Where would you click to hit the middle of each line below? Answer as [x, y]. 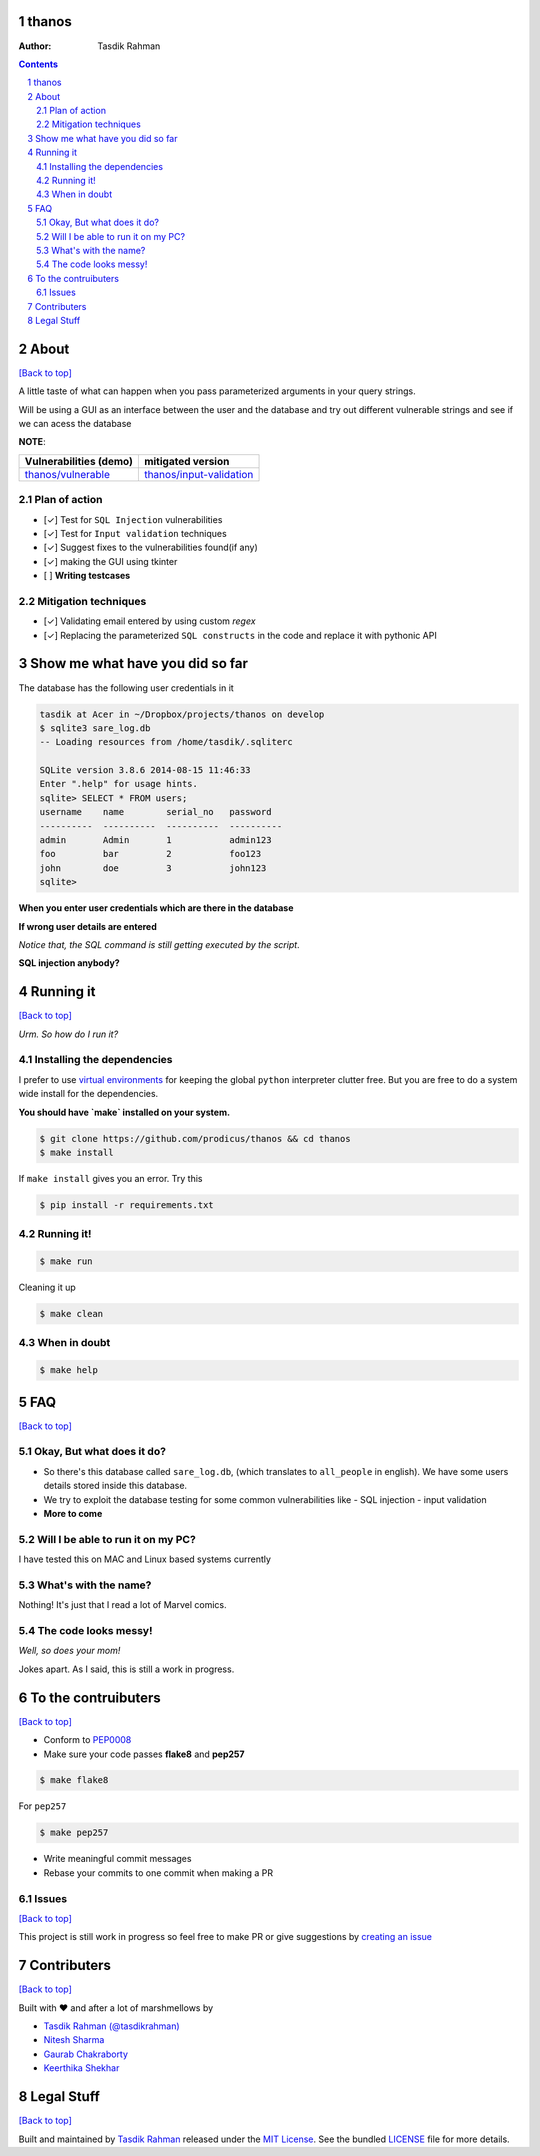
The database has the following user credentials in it [126, 687]
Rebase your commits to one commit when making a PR [158, 1872]
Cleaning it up [47, 1287]
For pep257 [42, 1806]
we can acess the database [75, 424]
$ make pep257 [74, 1833]
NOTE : [32, 442]
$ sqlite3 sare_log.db [95, 728]
